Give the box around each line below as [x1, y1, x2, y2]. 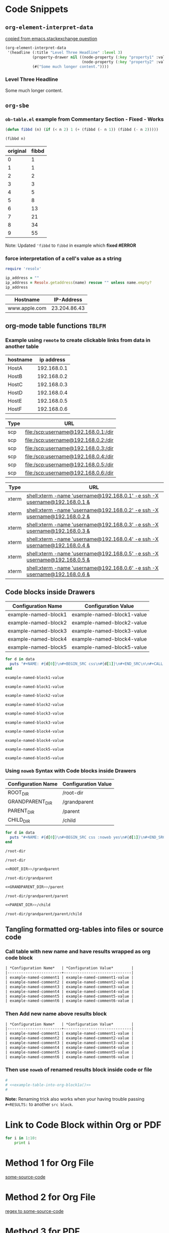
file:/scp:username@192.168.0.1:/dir [25, 428, 114, 435]
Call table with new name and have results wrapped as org [5, 948, 151, 955]
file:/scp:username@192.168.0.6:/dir [25, 469, 114, 476]
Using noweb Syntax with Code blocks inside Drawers [5, 767, 136, 774]
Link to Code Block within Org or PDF [5, 1119, 162, 1130]
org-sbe [5, 102, 29, 109]
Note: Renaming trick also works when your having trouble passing [5, 1096, 145, 1102]
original [8, 147, 27, 154]
